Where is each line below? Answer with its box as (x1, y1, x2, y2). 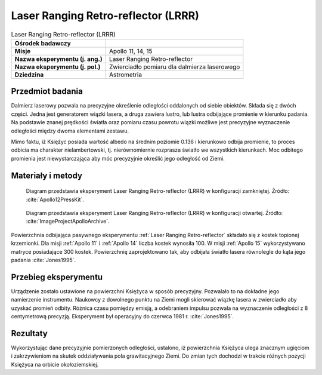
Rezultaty (11, 328, 48, 339)
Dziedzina (14, 70, 44, 79)
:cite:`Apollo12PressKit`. (26, 196, 85, 203)
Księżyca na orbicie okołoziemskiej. (11, 361, 99, 368)
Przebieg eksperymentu (11, 272, 103, 282)
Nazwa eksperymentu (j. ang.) (14, 54, 103, 63)
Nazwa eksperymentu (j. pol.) (14, 63, 101, 71)
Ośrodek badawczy (14, 39, 71, 47)
